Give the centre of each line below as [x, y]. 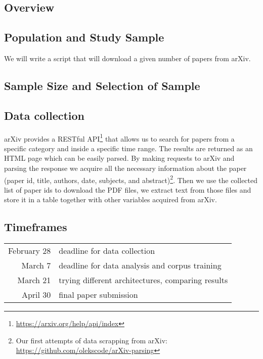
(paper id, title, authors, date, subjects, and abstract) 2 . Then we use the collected [131, 179]
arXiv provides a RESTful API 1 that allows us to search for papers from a [119, 138]
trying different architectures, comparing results [143, 280]
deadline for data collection [107, 251]
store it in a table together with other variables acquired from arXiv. [111, 199]
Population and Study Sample [84, 37]
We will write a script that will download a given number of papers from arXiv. [127, 58]
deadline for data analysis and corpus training [140, 265]
